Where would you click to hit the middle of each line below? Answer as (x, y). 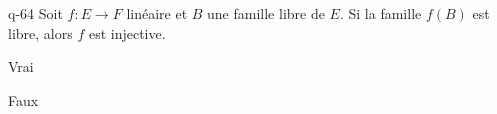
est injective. (127, 32)
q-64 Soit (35, 13)
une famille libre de (266, 13)
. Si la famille (380, 13)
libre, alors (40, 32)
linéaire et (157, 13)
